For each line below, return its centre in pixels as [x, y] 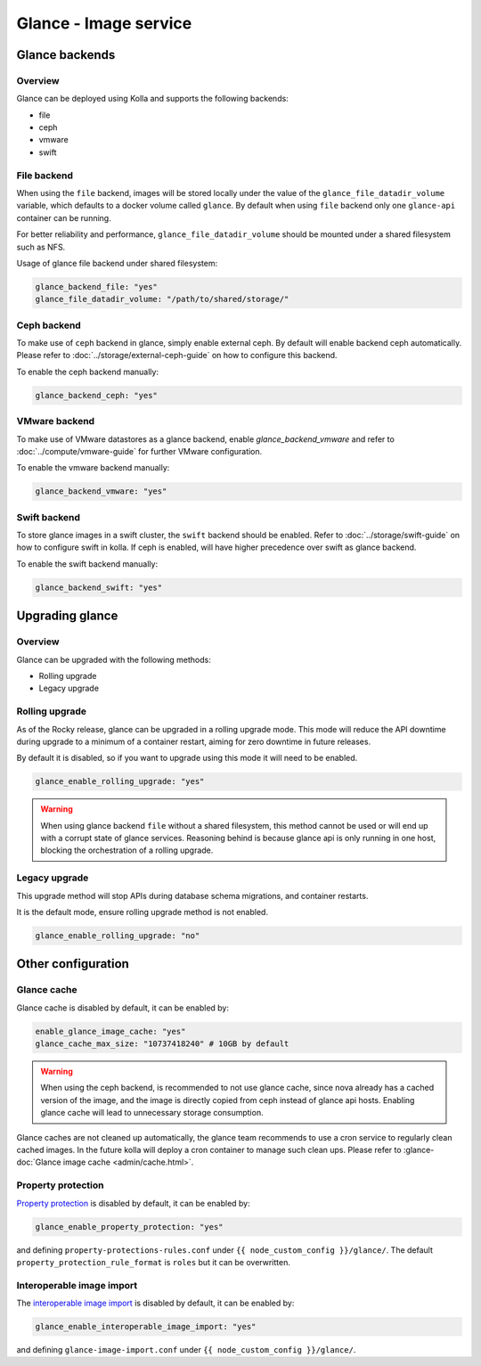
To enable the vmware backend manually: [93, 468]
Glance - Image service [104, 23]
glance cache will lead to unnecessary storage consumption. [152, 1113]
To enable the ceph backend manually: [88, 372]
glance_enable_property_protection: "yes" [129, 1227]
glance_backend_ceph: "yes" [96, 395]
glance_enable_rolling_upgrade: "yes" [120, 781]
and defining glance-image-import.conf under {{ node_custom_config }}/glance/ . [186, 1350]
